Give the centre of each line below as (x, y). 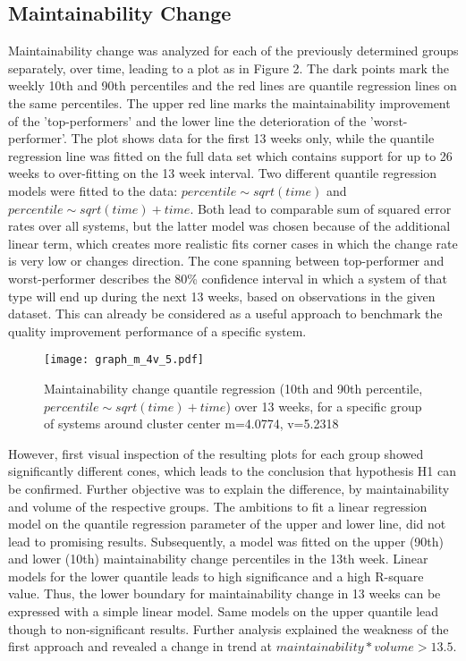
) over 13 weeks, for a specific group (324, 406)
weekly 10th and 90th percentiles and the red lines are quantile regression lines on (233, 85)
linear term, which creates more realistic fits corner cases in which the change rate (233, 243)
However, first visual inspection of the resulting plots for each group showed (216, 453)
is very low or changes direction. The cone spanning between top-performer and (226, 261)
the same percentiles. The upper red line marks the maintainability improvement (229, 102)
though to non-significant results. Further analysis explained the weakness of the (229, 628)
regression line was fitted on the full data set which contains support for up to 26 (230, 155)
